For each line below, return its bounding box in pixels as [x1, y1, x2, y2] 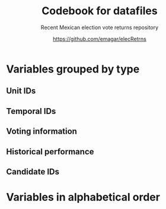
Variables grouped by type [6, 62, 140, 75]
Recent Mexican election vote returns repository [40, 24, 159, 31]
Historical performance [6, 147, 94, 157]
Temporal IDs [6, 106, 56, 116]
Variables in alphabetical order [6, 191, 160, 204]
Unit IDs [6, 86, 36, 96]
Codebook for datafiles [41, 4, 158, 18]
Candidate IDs [6, 166, 59, 176]
